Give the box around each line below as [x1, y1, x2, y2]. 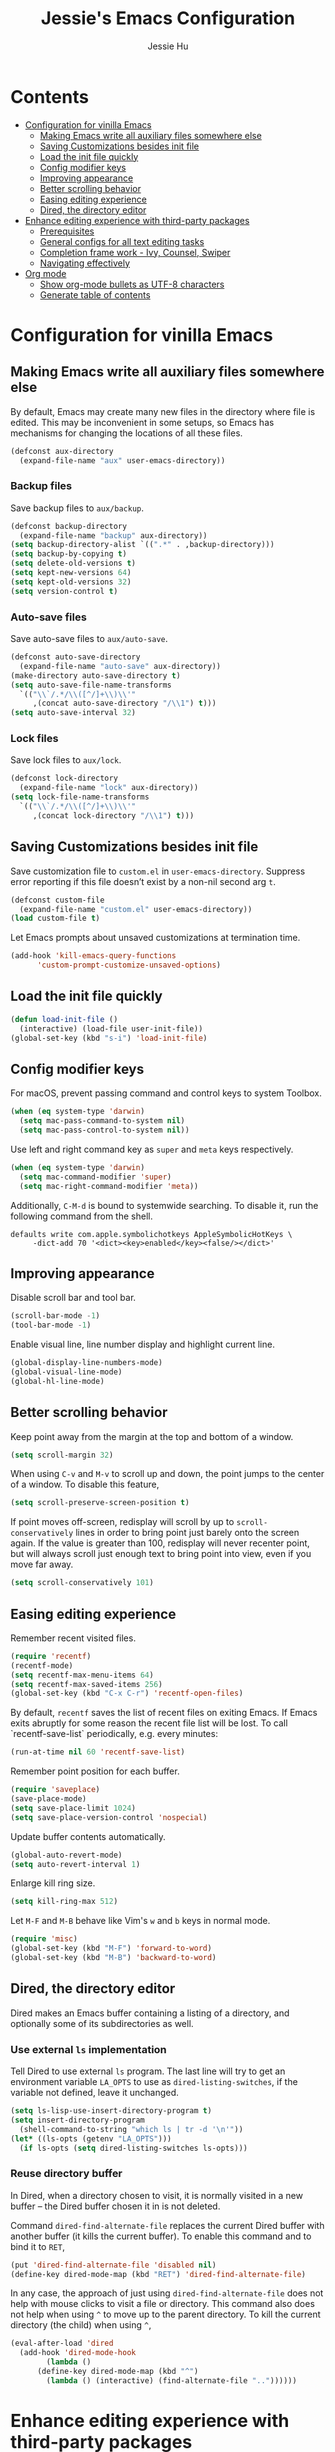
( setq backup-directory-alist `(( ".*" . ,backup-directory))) [10, 540, 275, 550]
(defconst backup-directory [10, 521, 128, 531]
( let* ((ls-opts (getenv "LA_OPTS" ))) [10, 2133, 172, 2144]
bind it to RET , [10, 2240, 65, 2252]
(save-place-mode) [10, 1794, 87, 1804]
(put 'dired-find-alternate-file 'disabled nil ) [10, 2260, 217, 2270]
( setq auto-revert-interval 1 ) [10, 1859, 141, 1869]
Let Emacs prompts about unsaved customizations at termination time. [10, 932, 301, 944]
